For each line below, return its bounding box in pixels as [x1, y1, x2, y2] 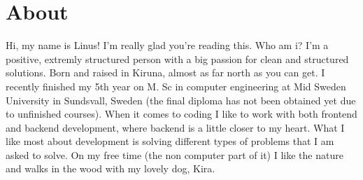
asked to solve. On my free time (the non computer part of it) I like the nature [6, 147, 343, 162]
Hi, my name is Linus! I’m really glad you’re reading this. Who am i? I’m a [6, 38, 329, 53]
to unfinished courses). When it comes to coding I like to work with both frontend [6, 106, 357, 121]
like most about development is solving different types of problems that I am [6, 134, 334, 148]
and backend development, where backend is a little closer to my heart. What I [6, 120, 345, 134]
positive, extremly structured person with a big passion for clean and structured [6, 51, 349, 66]
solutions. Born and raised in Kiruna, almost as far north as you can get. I [6, 65, 325, 80]
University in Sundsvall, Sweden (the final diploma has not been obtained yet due [6, 92, 356, 107]
